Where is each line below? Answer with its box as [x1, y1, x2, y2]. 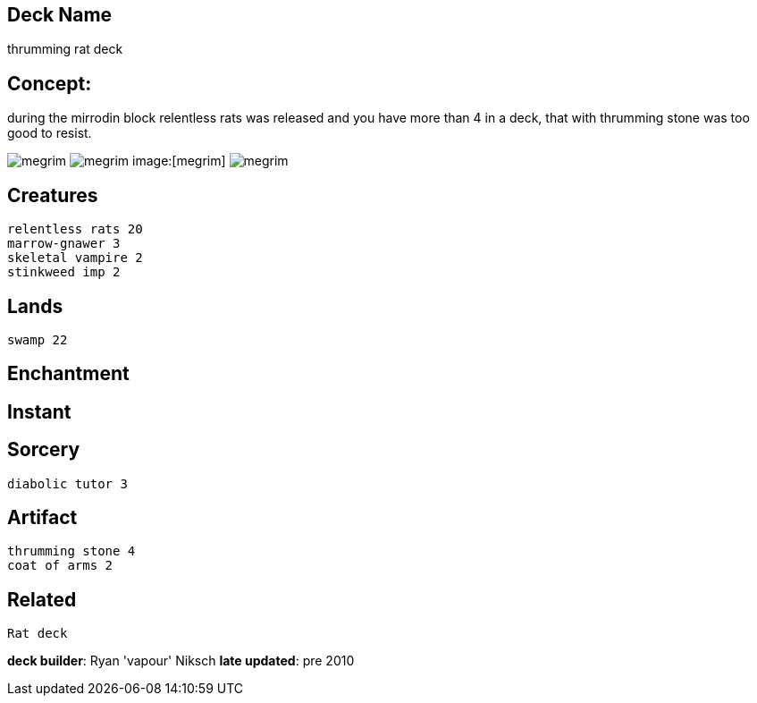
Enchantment [7, 362, 130, 385]
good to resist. [7, 125, 92, 141]
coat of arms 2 [7, 558, 114, 573]
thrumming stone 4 [7, 544, 136, 559]
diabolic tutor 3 [7, 476, 128, 491]
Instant [7, 400, 71, 423]
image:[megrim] [132, 153, 226, 169]
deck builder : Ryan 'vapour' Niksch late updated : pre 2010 [7, 653, 355, 669]
